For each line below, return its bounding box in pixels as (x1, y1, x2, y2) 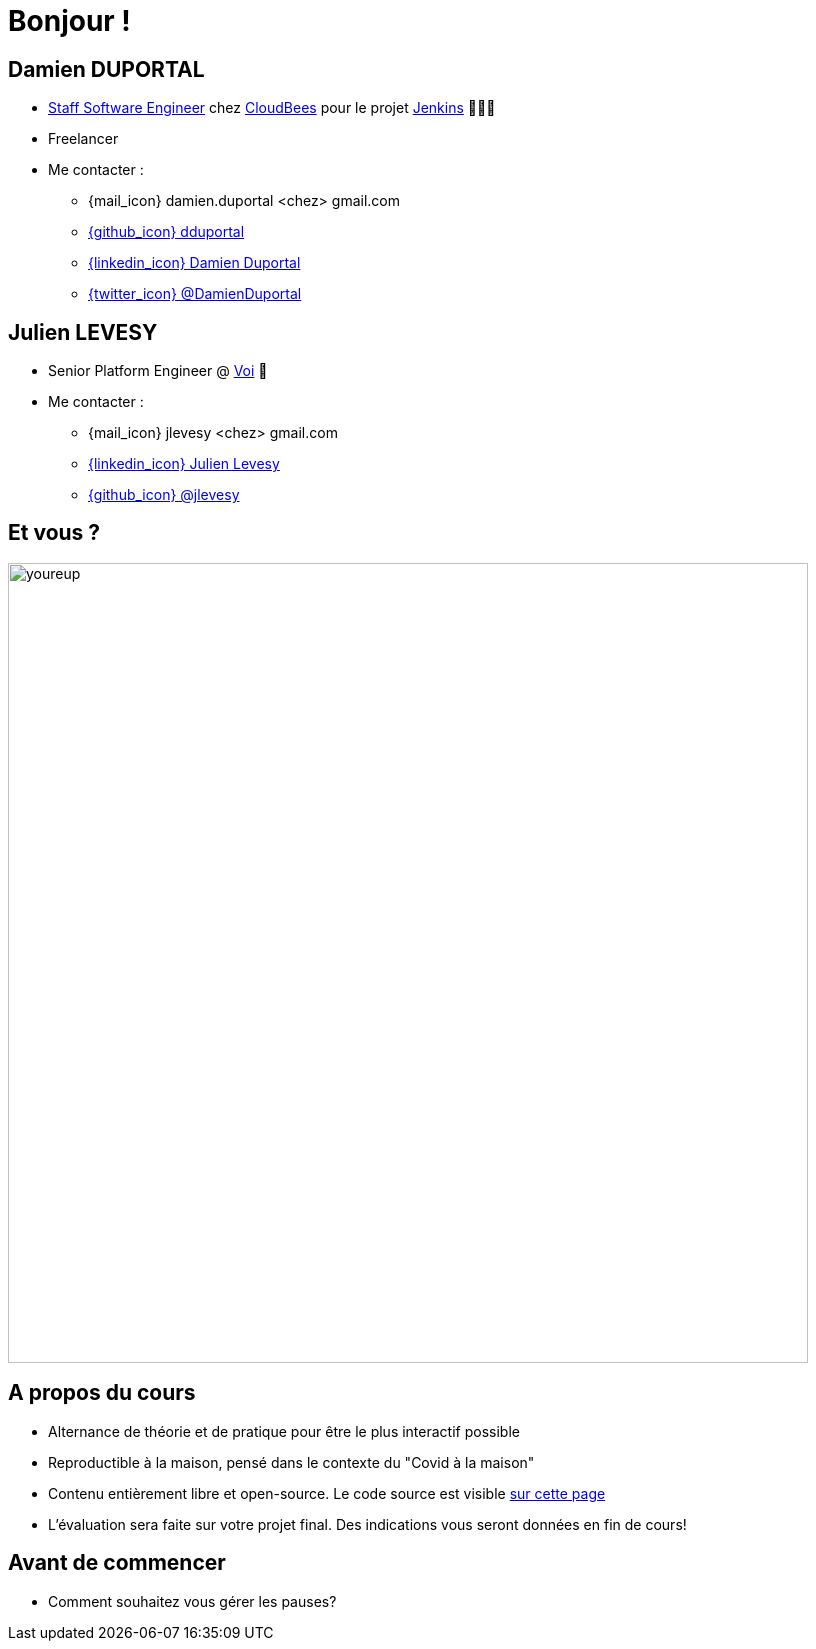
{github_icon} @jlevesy (88, 486, 240, 504)
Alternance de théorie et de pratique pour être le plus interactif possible (48, 1422, 520, 1440)
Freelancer (48, 130, 119, 148)
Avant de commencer (8, 1550, 226, 1576)
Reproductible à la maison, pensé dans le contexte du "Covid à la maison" (48, 1453, 535, 1471)
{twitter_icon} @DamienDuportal (88, 285, 302, 303)
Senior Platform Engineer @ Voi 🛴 (48, 362, 268, 380)
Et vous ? (8, 520, 101, 546)
